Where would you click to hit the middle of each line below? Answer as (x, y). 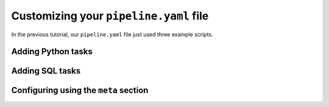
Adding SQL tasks (46, 71)
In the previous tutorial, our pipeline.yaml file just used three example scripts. (112, 34)
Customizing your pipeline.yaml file (110, 16)
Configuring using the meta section (80, 90)
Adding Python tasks (52, 52)
